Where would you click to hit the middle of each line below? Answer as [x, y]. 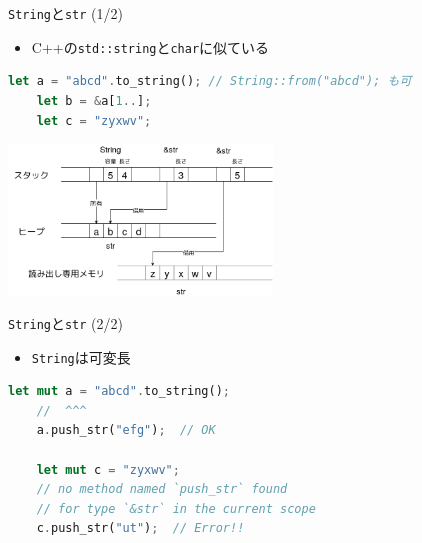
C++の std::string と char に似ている [150, 46]
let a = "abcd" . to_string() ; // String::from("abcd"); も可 [210, 81]
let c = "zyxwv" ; [94, 120]
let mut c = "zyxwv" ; [108, 469]
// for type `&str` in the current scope [176, 508]
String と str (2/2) [65, 322]
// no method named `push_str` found [162, 489]
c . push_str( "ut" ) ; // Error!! [140, 528]
